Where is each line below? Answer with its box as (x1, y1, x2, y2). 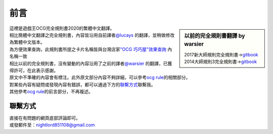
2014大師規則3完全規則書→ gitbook (184, 58, 257, 65)
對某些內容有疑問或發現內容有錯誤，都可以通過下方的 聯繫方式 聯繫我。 (9, 81, 156, 88)
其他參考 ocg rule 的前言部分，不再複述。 (9, 89, 94, 95)
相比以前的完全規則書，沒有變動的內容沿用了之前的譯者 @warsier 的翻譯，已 (9, 60, 168, 66)
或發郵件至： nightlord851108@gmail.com (9, 122, 96, 128)
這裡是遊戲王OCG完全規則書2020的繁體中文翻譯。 (9, 25, 115, 31)
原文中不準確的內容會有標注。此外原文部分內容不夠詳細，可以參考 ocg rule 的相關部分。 (9, 75, 191, 81)
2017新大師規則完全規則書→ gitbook (184, 51, 258, 57)
